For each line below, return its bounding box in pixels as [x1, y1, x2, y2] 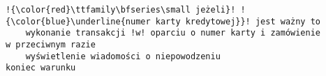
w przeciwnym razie [6, 39, 96, 50]
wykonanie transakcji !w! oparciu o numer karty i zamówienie [25, 28, 321, 38]
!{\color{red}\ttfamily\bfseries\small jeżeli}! [6, 5, 236, 15]
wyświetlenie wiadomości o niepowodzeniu [25, 51, 221, 61]
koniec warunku [6, 63, 76, 73]
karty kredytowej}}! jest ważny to [155, 16, 321, 26]
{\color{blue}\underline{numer [6, 16, 151, 26]
